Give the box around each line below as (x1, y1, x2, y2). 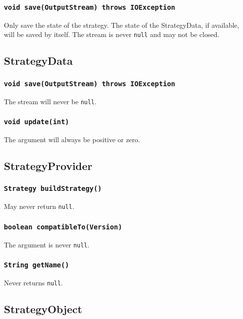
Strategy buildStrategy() (4, 185, 102, 193)
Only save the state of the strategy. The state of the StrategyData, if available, (4, 19, 240, 30)
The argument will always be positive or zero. (4, 134, 140, 145)
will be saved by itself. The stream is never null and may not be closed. (4, 29, 220, 39)
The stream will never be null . (4, 96, 97, 106)
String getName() (4, 261, 69, 269)
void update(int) (4, 118, 69, 126)
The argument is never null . (4, 239, 90, 249)
